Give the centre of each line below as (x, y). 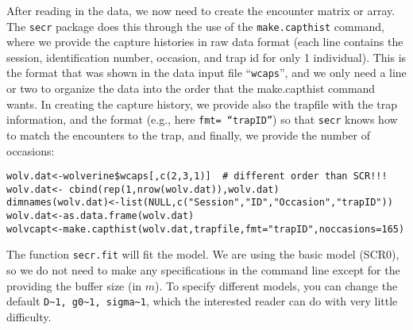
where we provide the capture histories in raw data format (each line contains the (205, 42)
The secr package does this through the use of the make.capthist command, (195, 26)
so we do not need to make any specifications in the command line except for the (203, 270)
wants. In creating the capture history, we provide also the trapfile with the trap (202, 104)
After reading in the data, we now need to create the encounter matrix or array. (201, 10)
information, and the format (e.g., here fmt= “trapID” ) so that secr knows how (202, 119)
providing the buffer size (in (74, 285)
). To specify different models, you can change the (276, 285)
